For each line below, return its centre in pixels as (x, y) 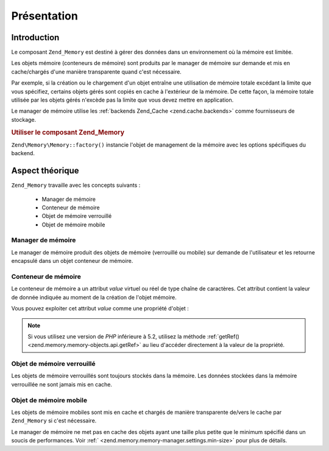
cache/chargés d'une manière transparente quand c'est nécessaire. (97, 72)
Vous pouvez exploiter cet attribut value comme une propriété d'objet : (100, 309)
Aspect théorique (45, 171)
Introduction (35, 37)
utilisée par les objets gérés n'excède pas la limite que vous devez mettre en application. (122, 100)
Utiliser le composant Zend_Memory (68, 132)
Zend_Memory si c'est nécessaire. (54, 421)
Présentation (45, 16)
